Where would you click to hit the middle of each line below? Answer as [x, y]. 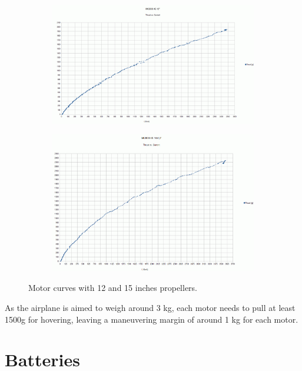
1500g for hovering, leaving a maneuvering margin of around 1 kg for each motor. [152, 319]
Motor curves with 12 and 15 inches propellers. [113, 288]
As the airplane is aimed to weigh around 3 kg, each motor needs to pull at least [150, 308]
